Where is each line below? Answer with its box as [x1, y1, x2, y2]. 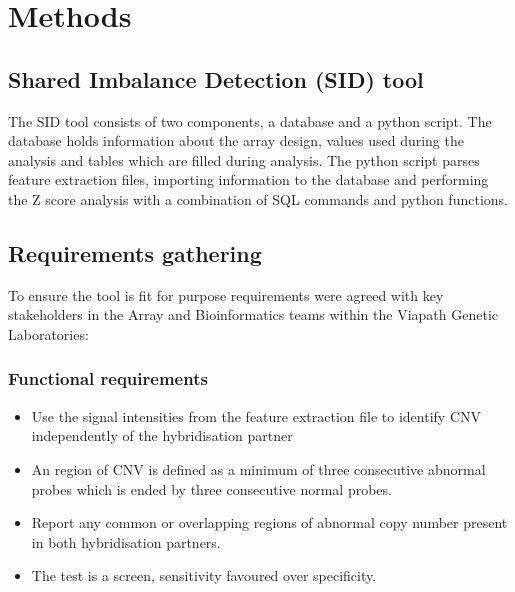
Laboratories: [8, 323, 89, 344]
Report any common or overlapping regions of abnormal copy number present [31, 512, 508, 533]
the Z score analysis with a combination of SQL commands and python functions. [8, 188, 508, 209]
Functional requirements [8, 366, 208, 391]
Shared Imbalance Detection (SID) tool [8, 63, 424, 94]
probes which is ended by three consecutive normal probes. [31, 478, 392, 499]
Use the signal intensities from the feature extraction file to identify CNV [31, 405, 481, 426]
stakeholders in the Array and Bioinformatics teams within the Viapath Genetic [8, 304, 498, 325]
